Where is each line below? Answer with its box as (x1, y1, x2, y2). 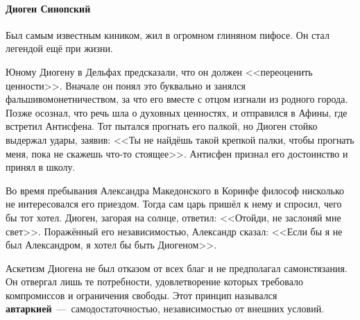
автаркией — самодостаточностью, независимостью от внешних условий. (6, 301, 325, 316)
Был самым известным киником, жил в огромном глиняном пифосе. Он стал (6, 27, 329, 42)
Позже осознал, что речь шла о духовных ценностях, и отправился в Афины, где (6, 105, 348, 119)
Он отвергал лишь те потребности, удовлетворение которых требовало (6, 274, 303, 289)
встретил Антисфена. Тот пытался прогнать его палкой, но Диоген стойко (6, 119, 318, 133)
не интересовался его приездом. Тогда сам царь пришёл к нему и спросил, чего (6, 196, 342, 211)
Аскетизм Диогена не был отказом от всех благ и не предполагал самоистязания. (6, 260, 348, 275)
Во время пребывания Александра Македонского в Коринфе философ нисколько (6, 183, 344, 197)
